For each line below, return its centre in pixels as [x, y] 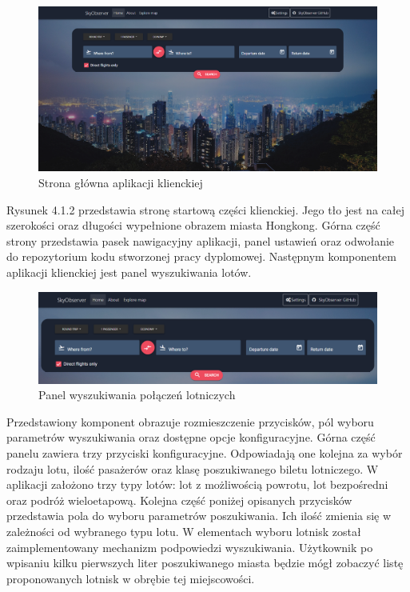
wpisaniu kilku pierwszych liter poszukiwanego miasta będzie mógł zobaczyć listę [205, 563]
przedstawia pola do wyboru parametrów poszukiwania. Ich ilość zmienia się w [199, 516]
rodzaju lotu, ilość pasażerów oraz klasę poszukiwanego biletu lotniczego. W [193, 468]
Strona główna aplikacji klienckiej [121, 182]
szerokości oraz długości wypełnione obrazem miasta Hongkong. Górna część [193, 225]
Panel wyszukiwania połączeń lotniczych [137, 395]
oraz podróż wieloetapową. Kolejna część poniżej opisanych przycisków [179, 500]
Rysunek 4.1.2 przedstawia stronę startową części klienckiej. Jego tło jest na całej [205, 209]
